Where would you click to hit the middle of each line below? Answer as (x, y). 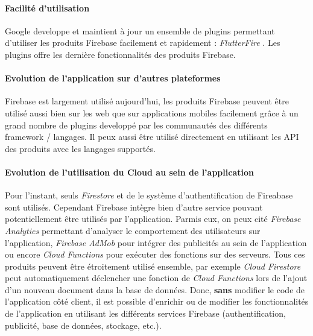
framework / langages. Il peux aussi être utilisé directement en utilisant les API (152, 137)
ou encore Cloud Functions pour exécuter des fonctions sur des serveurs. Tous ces (155, 254)
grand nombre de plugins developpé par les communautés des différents (136, 125)
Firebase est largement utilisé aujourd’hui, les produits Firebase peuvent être (147, 101)
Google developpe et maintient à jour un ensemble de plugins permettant (140, 30)
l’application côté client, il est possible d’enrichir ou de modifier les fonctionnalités (157, 301)
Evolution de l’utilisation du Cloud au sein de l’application (129, 172)
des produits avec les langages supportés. (80, 148)
